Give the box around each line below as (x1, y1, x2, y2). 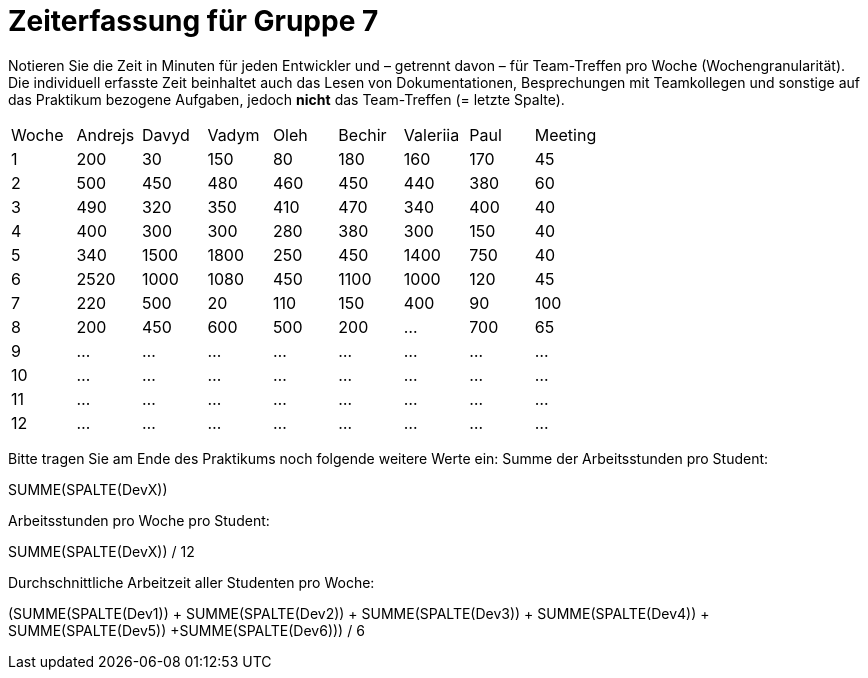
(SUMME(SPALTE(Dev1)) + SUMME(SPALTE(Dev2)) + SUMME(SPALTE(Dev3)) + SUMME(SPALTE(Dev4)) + (8, 604, 710, 622)
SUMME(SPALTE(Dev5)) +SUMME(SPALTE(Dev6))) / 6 (8, 621, 365, 639)
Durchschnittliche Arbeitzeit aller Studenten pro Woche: (8, 573, 375, 591)
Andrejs (76, 124, 135, 145)
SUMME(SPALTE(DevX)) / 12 (8, 542, 195, 560)
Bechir (338, 124, 387, 145)
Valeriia (403, 124, 460, 145)
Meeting (534, 124, 597, 145)
